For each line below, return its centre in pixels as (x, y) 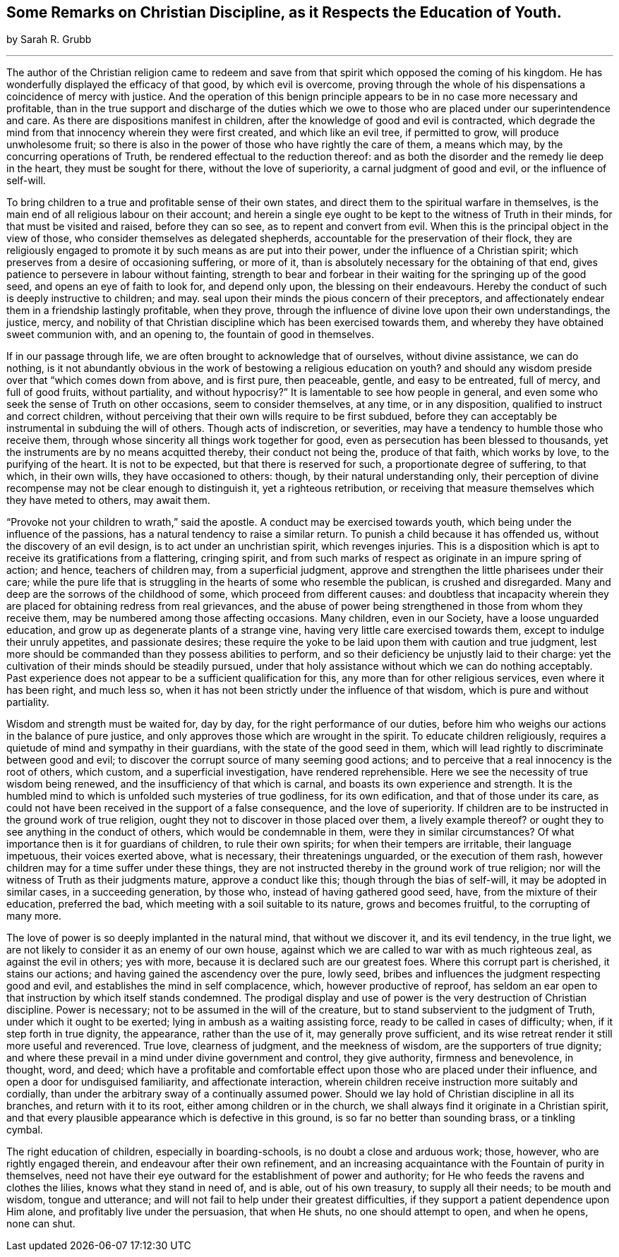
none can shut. (41, 1224)
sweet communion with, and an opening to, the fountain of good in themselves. (190, 335)
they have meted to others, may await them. (108, 500)
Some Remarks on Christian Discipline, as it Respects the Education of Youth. (284, 12)
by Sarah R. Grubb (49, 40)
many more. (34, 916)
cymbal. (25, 1130)
